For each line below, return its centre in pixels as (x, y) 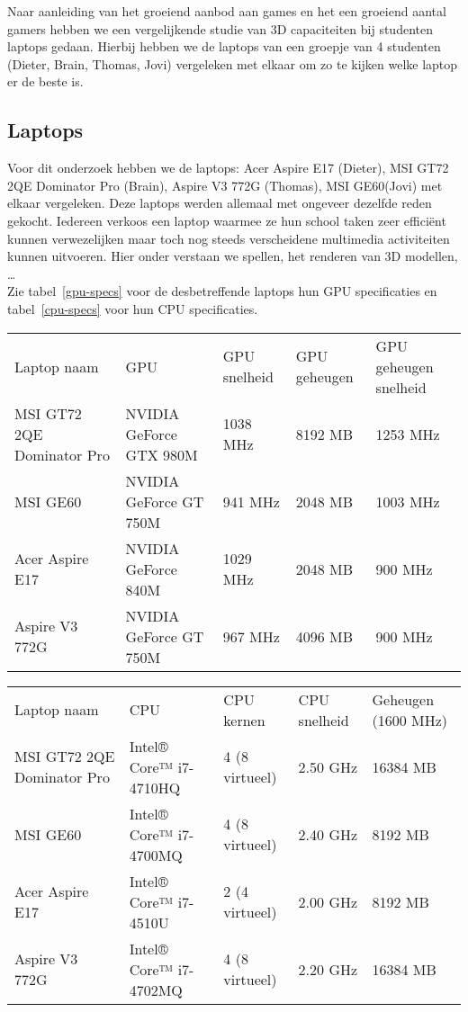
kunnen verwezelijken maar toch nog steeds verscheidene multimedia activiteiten (229, 238)
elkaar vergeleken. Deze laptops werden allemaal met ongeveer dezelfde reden (220, 203)
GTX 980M (162, 454)
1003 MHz (408, 501)
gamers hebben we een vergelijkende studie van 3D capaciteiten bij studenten (220, 28)
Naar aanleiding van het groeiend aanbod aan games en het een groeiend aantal (227, 11)
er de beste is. (45, 81)
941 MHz (251, 501)
